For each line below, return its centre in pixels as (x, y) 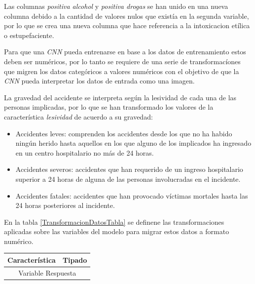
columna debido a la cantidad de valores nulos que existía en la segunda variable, (127, 16)
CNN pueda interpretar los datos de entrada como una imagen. (99, 81)
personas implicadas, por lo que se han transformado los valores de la (109, 107)
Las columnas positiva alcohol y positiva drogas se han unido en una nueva (116, 6)
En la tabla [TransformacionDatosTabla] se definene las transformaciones (114, 222)
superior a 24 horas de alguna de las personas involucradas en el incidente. (128, 179)
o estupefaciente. (29, 35)
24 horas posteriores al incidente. (65, 205)
